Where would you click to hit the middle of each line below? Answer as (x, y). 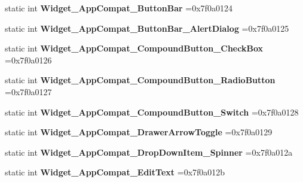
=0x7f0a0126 (28, 60)
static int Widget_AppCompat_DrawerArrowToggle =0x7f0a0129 (139, 132)
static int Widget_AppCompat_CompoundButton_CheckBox (134, 48)
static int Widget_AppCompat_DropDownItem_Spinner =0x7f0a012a (149, 152)
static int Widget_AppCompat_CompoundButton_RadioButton (140, 80)
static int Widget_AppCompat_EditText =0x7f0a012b (115, 172)
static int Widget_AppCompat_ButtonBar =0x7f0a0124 (119, 8)
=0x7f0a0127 (28, 91)
